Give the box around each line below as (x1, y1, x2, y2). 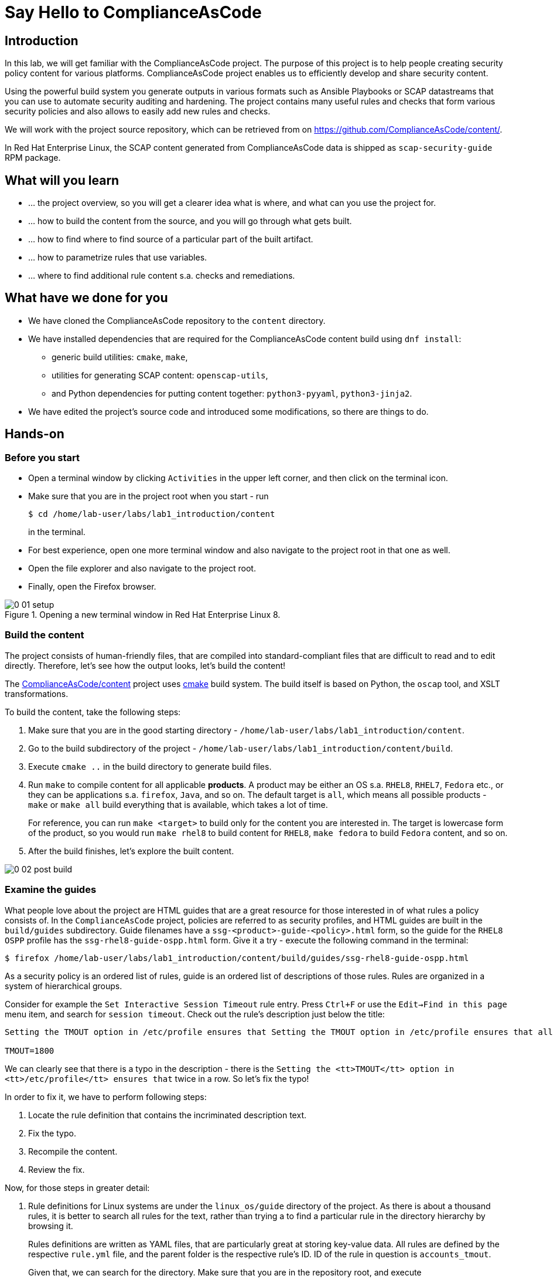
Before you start (5, 451, 80, 463)
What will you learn (5, 172, 120, 188)
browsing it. (28, 1220, 73, 1231)
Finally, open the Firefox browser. (28, 581, 156, 592)
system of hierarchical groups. (5, 980, 122, 991)
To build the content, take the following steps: (5, 706, 181, 717)
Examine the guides (5, 884, 97, 896)
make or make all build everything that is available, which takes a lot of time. (28, 799, 328, 810)
